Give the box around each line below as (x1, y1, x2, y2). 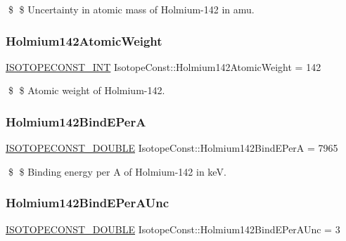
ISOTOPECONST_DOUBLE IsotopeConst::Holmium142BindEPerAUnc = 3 (6, 221, 340, 236)
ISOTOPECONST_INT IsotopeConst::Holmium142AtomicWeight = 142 (6, 59, 321, 74)
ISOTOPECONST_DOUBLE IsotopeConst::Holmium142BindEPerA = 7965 (6, 141, 338, 155)
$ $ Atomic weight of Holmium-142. (8, 83, 165, 98)
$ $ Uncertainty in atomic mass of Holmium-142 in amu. (8, 2, 255, 16)
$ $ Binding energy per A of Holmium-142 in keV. (8, 164, 226, 178)
